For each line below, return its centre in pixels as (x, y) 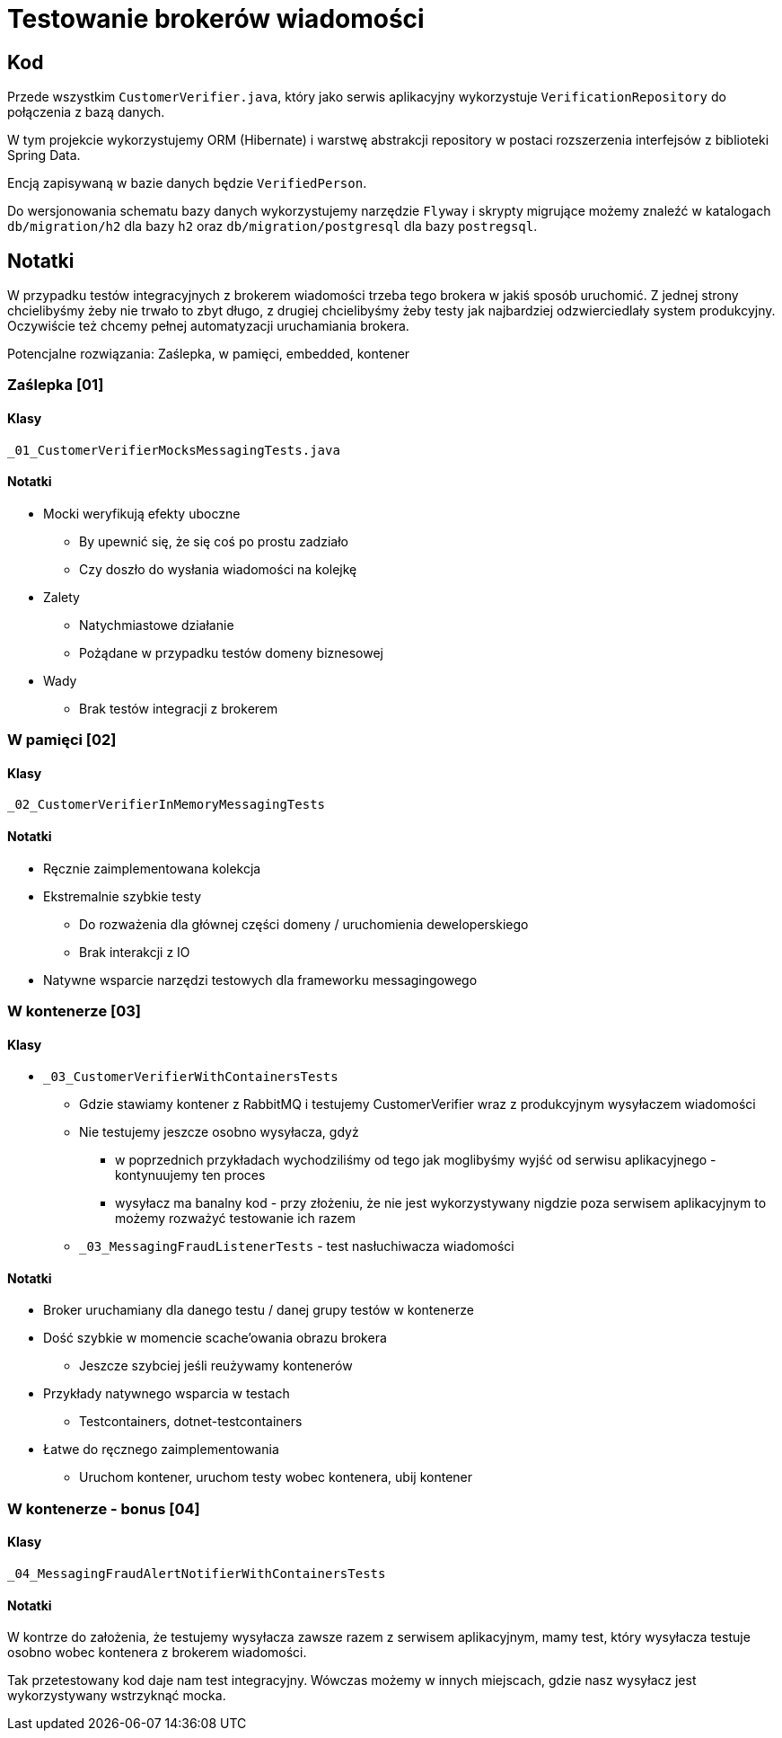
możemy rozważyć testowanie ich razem (235, 1219)
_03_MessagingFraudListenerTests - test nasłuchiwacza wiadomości (297, 1246)
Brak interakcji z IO (135, 952)
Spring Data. (44, 155)
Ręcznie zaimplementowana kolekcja (152, 868)
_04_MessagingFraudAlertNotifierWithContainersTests (197, 1574)
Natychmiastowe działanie (157, 625)
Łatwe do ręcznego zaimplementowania (161, 1450)
